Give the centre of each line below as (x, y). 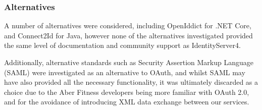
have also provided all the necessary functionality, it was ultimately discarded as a (131, 82)
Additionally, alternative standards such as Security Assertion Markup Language (129, 62)
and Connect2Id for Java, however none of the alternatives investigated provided (128, 35)
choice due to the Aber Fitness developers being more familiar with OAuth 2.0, (127, 92)
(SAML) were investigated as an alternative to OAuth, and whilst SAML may (125, 72)
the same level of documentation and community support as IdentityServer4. (122, 45)
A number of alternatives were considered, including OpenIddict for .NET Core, (128, 25)
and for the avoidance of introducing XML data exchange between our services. (127, 102)
